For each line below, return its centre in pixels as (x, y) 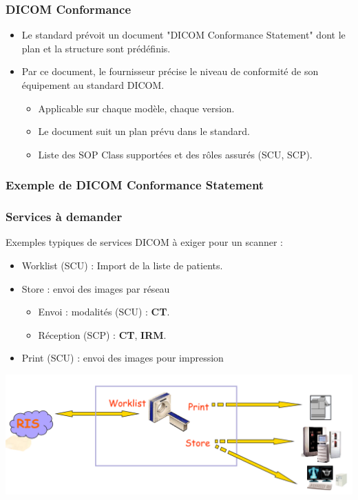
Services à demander (64, 217)
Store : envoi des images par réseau (96, 288)
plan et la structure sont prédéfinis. (96, 48)
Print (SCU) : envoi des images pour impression (123, 358)
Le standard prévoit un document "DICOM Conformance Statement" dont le (183, 35)
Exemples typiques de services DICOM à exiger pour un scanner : (145, 242)
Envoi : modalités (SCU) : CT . (104, 312)
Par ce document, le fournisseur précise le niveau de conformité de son (170, 71)
